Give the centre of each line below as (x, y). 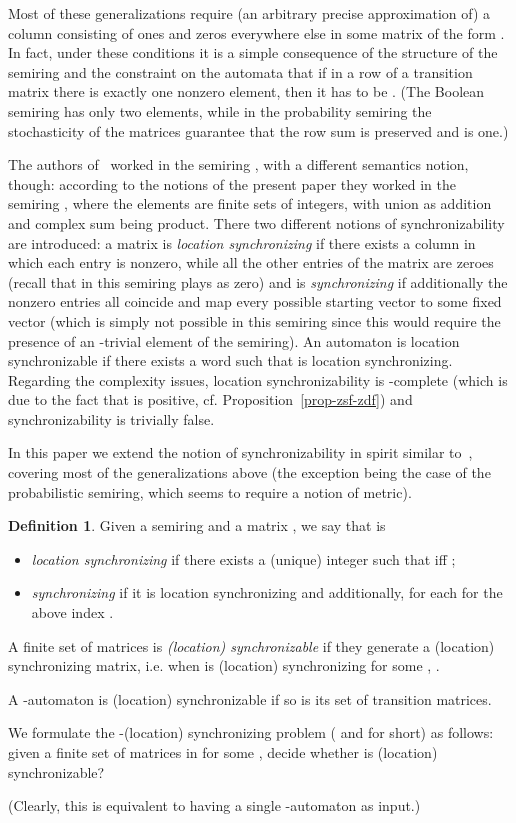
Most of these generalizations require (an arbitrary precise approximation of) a (249, 13)
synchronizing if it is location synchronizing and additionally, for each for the (267, 592)
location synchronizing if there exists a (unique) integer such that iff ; (243, 558)
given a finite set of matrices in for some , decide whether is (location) (223, 752)
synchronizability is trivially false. (111, 418)
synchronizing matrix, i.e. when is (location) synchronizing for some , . (224, 665)
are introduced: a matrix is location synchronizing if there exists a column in (242, 242)
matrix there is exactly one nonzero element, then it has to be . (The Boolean (246, 91)
